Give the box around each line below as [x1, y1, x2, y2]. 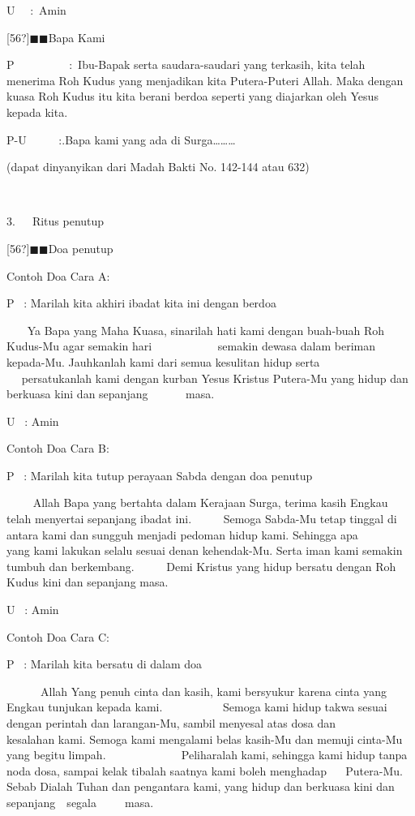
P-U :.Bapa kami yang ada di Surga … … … [6, 131, 236, 148]
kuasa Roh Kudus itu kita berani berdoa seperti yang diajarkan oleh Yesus [6, 88, 379, 105]
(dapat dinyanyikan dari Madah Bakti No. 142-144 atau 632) [6, 158, 310, 175]
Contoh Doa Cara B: [6, 440, 109, 457]
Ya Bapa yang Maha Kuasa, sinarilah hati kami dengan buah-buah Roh [27, 321, 385, 338]
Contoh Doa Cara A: [6, 267, 110, 284]
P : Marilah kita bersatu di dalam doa [6, 655, 203, 672]
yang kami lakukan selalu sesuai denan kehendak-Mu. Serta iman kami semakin [6, 542, 403, 559]
